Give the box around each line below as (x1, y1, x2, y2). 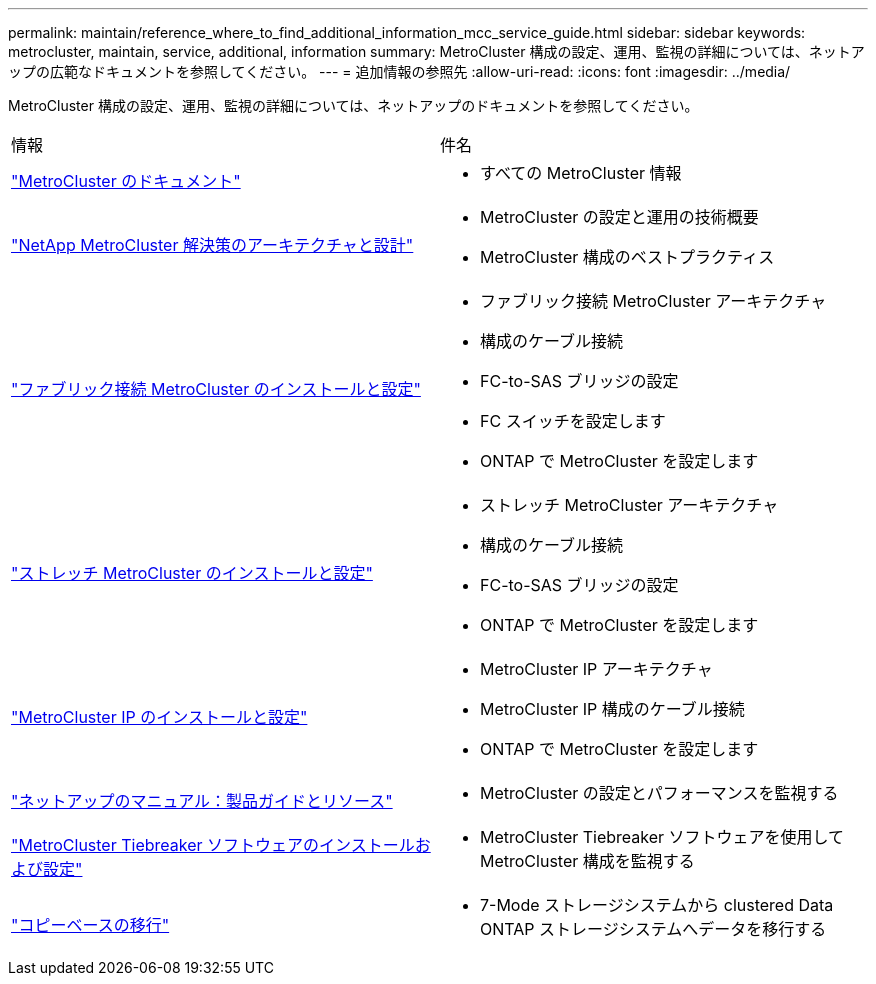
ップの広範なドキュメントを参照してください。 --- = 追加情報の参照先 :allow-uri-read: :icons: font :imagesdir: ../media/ (8, 63, 791, 80)
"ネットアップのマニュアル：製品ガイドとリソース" (11, 791, 393, 811)
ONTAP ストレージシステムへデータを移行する (480, 919, 827, 939)
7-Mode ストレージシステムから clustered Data (480, 895, 834, 915)
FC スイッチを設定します (480, 411, 666, 431)
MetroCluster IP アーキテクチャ (480, 659, 713, 679)
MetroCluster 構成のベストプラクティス (480, 247, 775, 267)
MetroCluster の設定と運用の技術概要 (480, 207, 759, 227)
